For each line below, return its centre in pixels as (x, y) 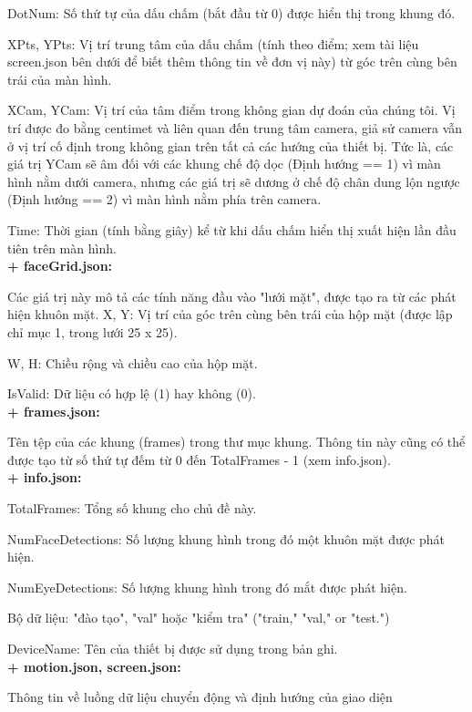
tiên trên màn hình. (62, 248)
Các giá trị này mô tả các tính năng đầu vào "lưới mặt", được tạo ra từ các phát (232, 296)
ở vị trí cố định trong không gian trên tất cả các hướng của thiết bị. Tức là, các (231, 145)
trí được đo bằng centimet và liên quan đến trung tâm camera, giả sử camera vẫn (235, 127)
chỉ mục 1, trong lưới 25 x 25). (92, 331)
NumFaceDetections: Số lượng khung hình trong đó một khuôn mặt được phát (226, 538)
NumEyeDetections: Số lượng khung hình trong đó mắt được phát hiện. (207, 587)
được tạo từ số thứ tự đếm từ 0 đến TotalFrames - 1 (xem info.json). (199, 459)
